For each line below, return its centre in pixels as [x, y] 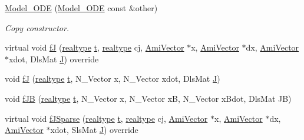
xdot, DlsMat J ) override [54, 59]
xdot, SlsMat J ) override [94, 130]
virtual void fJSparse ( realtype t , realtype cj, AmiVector [106, 118]
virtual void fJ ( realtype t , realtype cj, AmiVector [95, 47]
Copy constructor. [37, 27]
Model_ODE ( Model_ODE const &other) [81, 8]
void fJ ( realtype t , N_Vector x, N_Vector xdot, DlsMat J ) [113, 79]
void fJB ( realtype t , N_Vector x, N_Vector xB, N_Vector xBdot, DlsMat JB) [148, 98]
